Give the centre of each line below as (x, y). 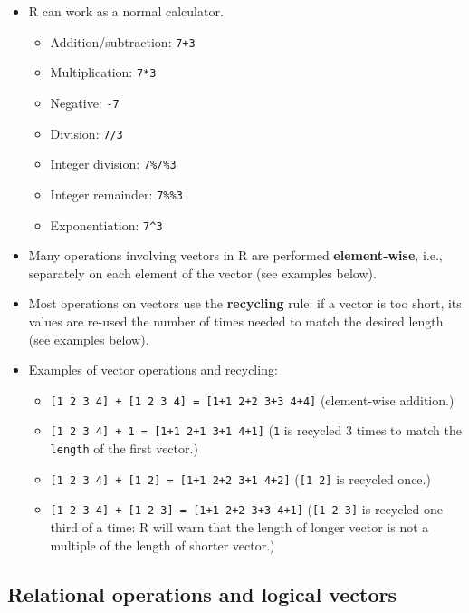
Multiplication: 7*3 (103, 72)
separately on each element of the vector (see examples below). (202, 272)
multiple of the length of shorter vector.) (163, 545)
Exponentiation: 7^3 (106, 224)
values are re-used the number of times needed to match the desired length (236, 321)
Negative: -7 (85, 102)
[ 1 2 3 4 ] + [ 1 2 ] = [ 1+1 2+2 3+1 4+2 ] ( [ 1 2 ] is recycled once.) (240, 478)
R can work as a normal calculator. (126, 11)
